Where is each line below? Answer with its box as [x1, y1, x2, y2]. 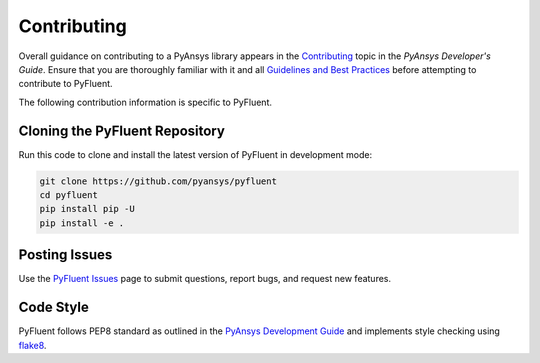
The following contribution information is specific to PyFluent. [18, 96, 273, 108]
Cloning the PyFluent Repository [18, 122, 225, 139]
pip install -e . [39, 217, 125, 229]
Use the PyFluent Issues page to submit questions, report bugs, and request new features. [18, 273, 392, 285]
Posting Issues [18, 246, 113, 264]
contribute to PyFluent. [18, 78, 114, 90]
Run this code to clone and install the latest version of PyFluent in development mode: [18, 148, 373, 160]
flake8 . [18, 339, 47, 351]
